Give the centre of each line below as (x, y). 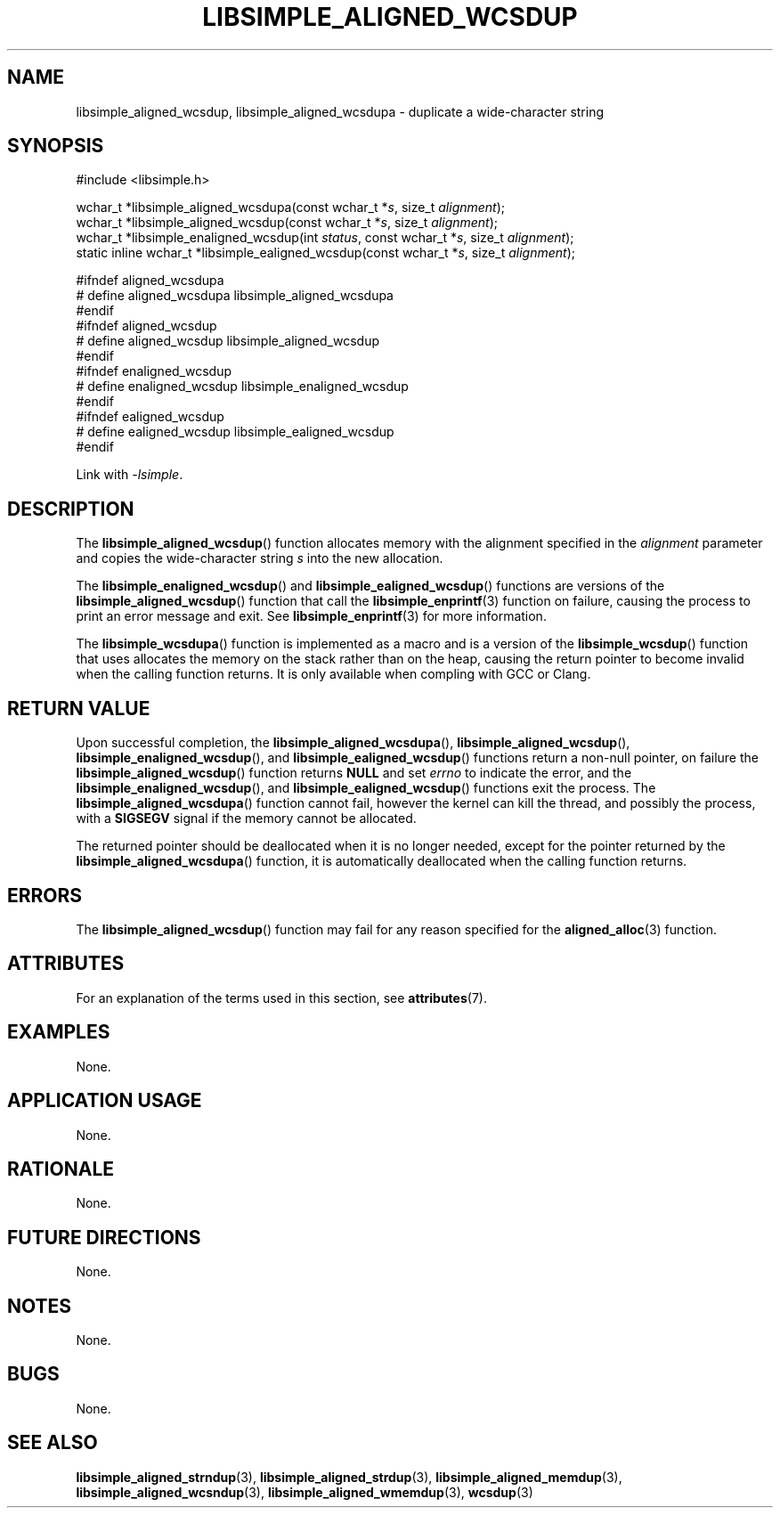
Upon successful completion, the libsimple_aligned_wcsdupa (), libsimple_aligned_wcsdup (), (353, 743)
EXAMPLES (59, 1032)
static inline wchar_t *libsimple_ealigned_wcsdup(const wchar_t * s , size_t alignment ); (325, 253)
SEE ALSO (53, 1443)
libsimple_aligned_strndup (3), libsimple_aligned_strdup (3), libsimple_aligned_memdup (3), (349, 1477)
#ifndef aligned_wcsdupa (150, 281)
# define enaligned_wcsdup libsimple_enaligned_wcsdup (242, 387)
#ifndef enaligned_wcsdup (154, 371)
